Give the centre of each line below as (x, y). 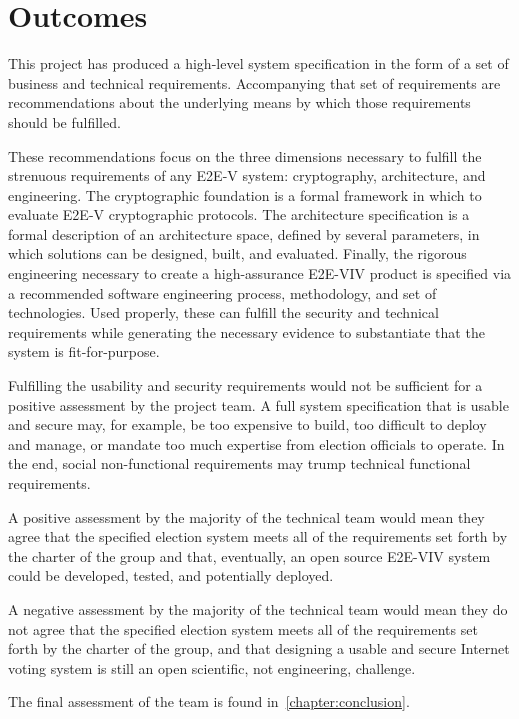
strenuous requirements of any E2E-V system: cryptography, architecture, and (247, 175)
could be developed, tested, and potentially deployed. (171, 575)
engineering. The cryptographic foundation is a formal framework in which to (245, 194)
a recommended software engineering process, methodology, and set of (222, 292)
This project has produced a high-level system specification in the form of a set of (258, 63)
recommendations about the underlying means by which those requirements (239, 102)
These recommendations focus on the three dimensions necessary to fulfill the (245, 155)
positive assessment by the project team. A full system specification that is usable (258, 404)
